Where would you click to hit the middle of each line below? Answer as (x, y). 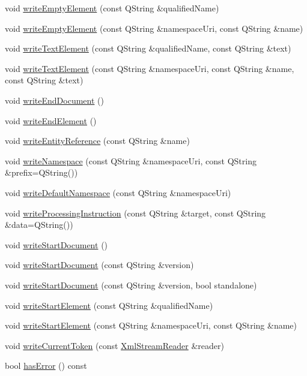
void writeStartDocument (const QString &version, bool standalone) (131, 285)
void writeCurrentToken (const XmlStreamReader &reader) (114, 345)
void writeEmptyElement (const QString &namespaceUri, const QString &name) (154, 28)
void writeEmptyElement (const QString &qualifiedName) (112, 8)
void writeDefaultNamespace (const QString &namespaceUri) (118, 192)
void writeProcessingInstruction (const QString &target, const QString (135, 213)
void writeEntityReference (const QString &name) (97, 141)
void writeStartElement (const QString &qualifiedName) (109, 305)
